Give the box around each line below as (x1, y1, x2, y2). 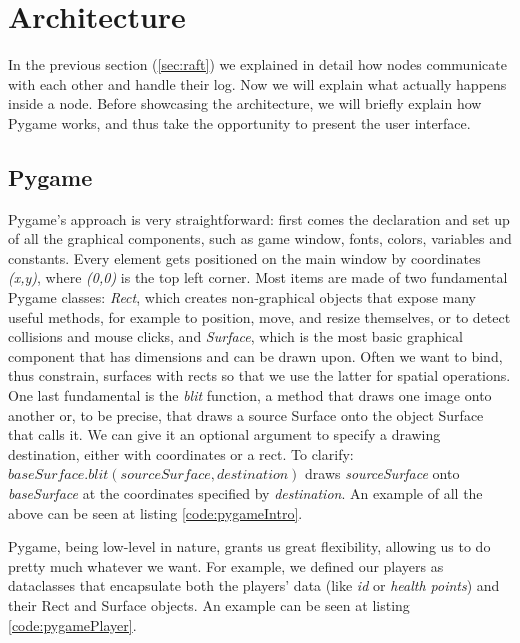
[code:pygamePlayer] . (8, 614, 137, 635)
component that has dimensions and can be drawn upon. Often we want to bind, (8, 345, 503, 366)
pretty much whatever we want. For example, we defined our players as (8, 555, 444, 576)
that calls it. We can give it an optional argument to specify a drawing (8, 424, 441, 445)
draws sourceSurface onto (305, 463, 460, 484)
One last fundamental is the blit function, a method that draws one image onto (8, 385, 492, 406)
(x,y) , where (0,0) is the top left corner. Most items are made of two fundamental (8, 267, 508, 288)
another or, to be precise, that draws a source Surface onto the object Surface (8, 404, 484, 425)
